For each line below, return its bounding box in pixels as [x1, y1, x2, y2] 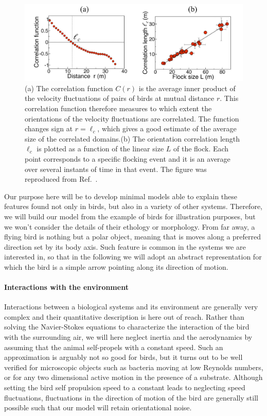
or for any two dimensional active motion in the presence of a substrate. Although [4, 372, 263, 383]
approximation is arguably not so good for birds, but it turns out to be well [4, 352, 243, 362]
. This [220, 93, 239, 103]
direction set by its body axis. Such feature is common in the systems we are [4, 241, 246, 252]
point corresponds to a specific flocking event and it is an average [25, 153, 230, 164]
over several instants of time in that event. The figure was [25, 163, 207, 174]
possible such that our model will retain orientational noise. [4, 402, 192, 413]
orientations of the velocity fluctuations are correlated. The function [25, 113, 239, 124]
